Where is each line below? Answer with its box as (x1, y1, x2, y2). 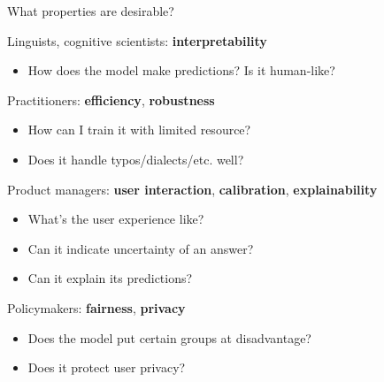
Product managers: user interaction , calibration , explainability (7, 180, 378, 198)
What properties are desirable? (7, 2, 174, 19)
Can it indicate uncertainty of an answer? (27, 239, 254, 257)
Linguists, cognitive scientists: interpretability (7, 31, 267, 50)
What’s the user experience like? (27, 210, 204, 228)
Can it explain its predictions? (27, 269, 193, 287)
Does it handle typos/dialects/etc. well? (27, 149, 244, 168)
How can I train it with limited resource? (27, 120, 251, 139)
